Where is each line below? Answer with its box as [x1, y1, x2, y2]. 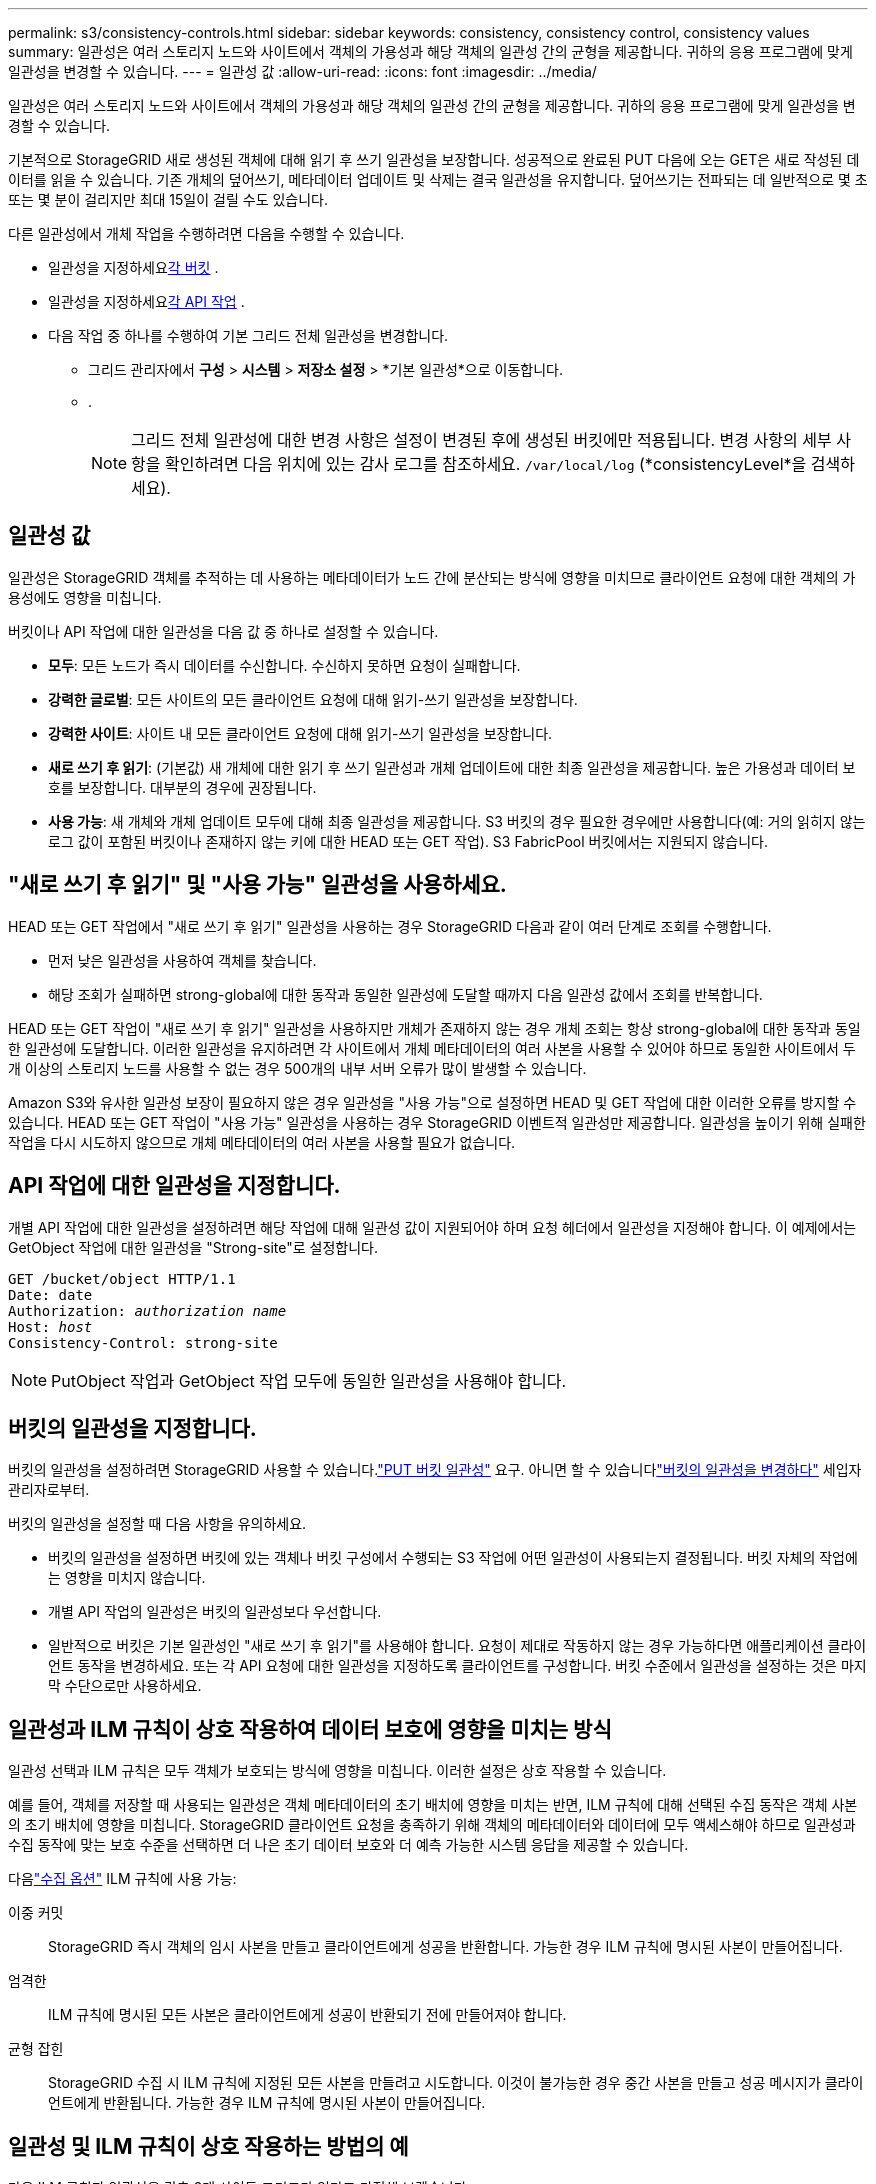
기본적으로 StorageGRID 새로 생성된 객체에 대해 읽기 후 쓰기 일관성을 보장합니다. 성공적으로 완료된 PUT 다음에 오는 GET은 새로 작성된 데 [8, 151, 860, 168]
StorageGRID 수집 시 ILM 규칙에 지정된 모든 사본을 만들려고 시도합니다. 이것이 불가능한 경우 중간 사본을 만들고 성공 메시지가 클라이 [48, 2074, 864, 2092]
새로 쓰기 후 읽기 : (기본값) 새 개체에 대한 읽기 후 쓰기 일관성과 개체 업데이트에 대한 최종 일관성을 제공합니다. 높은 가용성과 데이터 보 [48, 758, 856, 776]
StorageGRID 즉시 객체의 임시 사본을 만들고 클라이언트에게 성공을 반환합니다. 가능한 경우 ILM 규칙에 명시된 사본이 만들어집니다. [48, 1938, 843, 1956]
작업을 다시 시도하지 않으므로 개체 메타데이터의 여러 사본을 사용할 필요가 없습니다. [8, 1133, 516, 1151]
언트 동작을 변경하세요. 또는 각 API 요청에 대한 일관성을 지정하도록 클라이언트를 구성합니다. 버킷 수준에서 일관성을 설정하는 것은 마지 [48, 1657, 867, 1675]
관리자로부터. [8, 1481, 90, 1499]
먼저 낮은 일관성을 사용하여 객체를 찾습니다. [48, 951, 317, 969]
